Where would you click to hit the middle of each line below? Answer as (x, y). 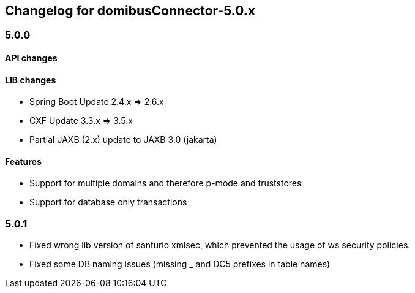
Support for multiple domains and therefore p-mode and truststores (166, 183)
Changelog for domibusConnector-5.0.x (130, 11)
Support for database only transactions (108, 202)
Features (23, 161)
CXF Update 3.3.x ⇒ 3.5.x (81, 121)
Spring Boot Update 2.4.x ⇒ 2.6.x (97, 102)
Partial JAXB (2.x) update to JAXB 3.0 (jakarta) (123, 140)
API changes (31, 58)
